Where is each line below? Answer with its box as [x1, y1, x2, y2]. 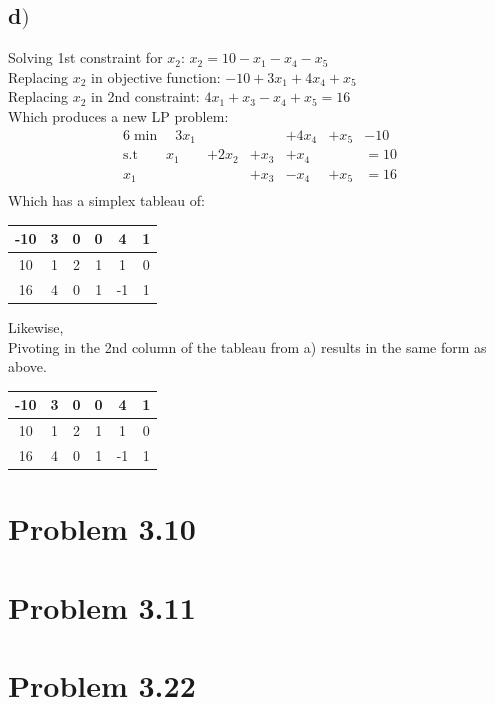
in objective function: [91, 66, 221, 87]
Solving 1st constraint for [8, 47, 163, 68]
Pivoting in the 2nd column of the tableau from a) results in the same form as [8, 336, 487, 357]
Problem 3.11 [8, 586, 196, 627]
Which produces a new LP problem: [8, 105, 229, 126]
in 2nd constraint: [91, 86, 200, 107]
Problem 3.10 [8, 508, 196, 549]
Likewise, [8, 316, 64, 337]
